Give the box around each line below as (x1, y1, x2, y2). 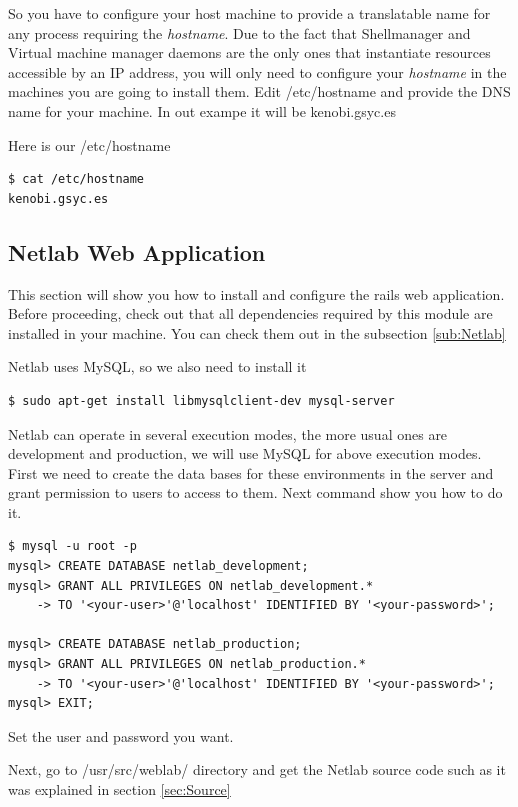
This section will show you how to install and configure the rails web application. (8, 283, 505, 304)
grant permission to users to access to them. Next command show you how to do (8, 482, 503, 503)
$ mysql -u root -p (8, 539, 137, 554)
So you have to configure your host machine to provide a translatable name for (8, 3, 491, 23)
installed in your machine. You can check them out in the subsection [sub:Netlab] (8, 322, 506, 343)
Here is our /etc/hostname (8, 134, 171, 155)
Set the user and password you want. (8, 725, 234, 746)
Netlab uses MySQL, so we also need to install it (8, 356, 307, 377)
